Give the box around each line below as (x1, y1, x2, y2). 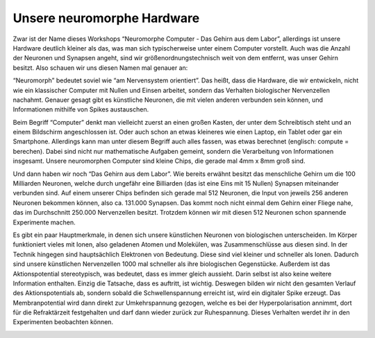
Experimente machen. (12, 218, 76, 226)
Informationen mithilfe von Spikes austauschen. (12, 105, 149, 114)
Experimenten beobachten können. (12, 318, 114, 326)
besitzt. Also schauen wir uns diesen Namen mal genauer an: (12, 63, 188, 72)
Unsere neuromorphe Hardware (12, 10, 200, 26)
